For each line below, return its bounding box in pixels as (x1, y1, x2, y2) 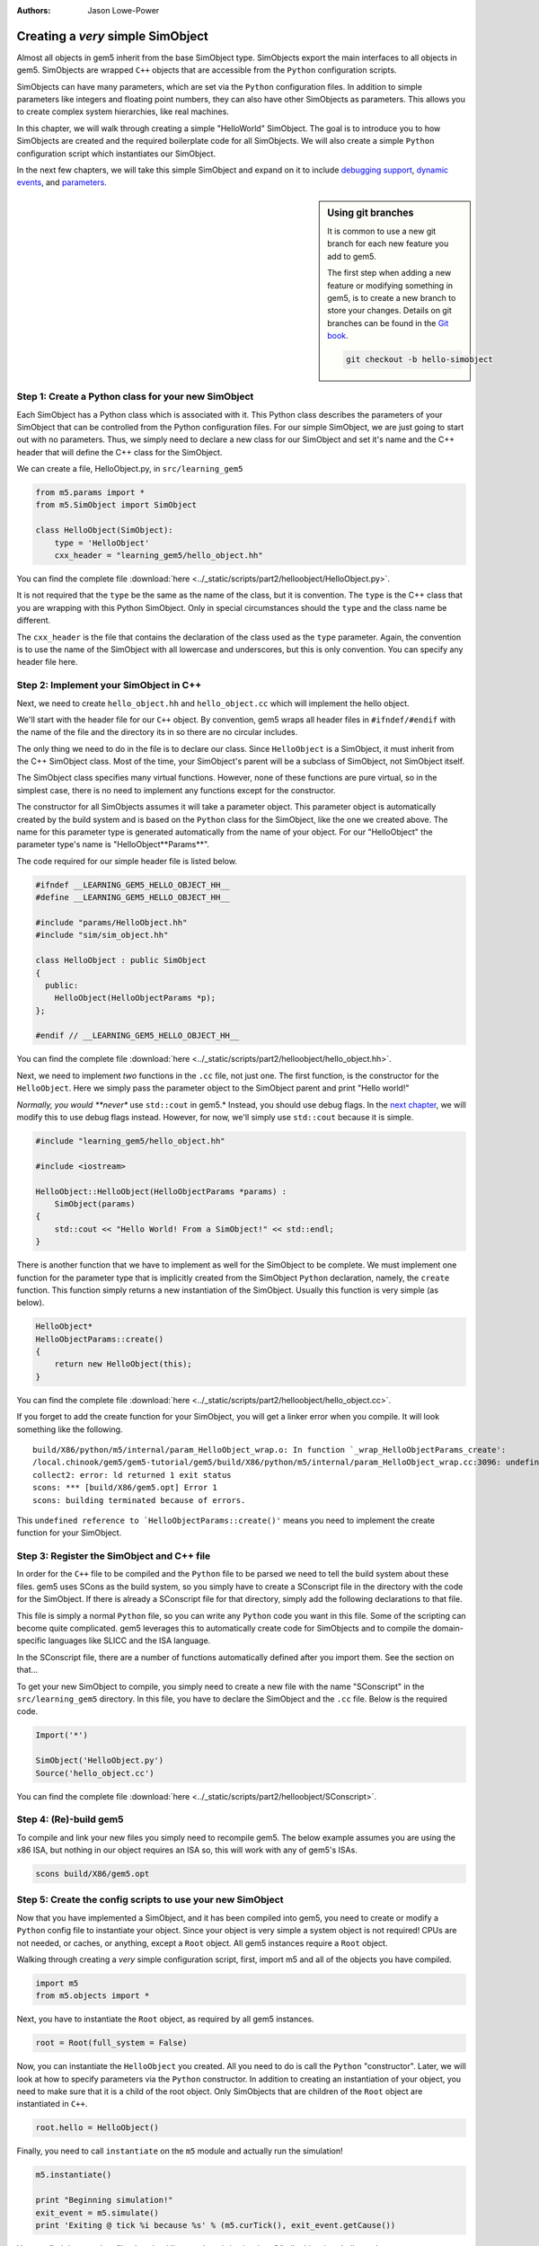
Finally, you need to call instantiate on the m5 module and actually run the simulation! (16, 2145, 343, 2156)
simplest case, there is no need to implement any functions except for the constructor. (16, 784, 336, 795)
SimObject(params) (54, 1198, 136, 1208)
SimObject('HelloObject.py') (35, 1755, 164, 1765)
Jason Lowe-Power (87, 5, 160, 15)
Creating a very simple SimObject (16, 28, 208, 44)
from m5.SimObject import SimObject (35, 500, 198, 510)
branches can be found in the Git (327, 317, 449, 328)
